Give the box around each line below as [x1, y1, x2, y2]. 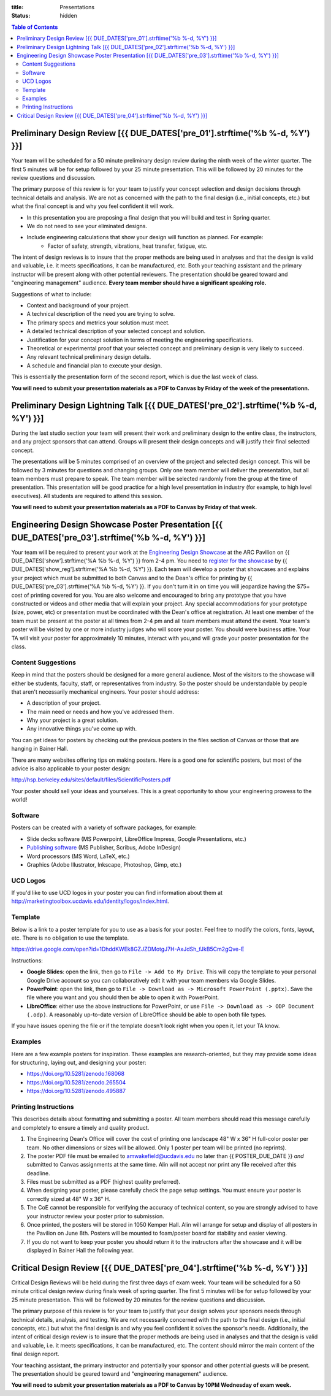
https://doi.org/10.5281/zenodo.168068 [26, 1070, 125, 1078]
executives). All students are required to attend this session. [11, 492, 162, 499]
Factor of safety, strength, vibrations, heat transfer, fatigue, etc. [47, 242, 208, 250]
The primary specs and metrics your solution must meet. [26, 319, 170, 326]
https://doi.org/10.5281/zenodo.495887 [26, 1087, 126, 1095]
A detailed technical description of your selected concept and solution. [26, 328, 206, 335]
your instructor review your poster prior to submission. [26, 1212, 165, 1220]
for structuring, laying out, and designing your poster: [11, 1059, 146, 1067]
